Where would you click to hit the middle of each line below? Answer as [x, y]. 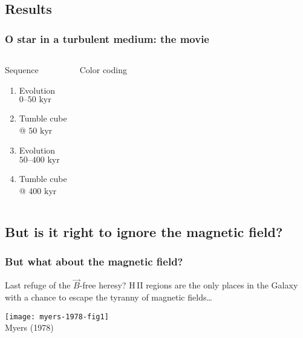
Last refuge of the [38, 285]
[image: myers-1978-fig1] [57, 317]
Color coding [103, 70]
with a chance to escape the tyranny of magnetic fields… [109, 297]
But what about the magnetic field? [94, 261]
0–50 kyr [35, 100]
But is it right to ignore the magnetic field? [144, 231]
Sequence [22, 70]
